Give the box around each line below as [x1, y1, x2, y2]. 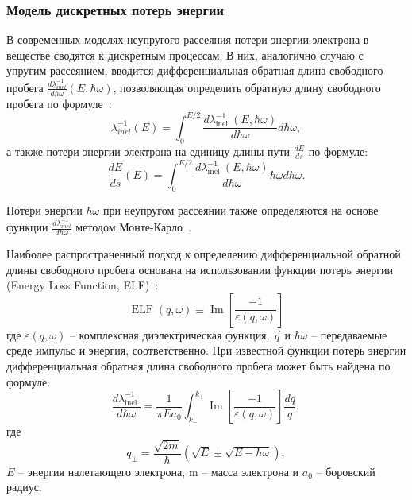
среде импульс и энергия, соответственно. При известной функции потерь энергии [6, 342, 406, 359]
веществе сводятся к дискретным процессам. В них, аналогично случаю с [6, 46, 364, 63]
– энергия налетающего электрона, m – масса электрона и [18, 463, 299, 479]
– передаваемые [311, 326, 387, 343]
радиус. [6, 479, 42, 495]
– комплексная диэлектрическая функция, [69, 326, 270, 343]
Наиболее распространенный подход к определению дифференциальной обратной [6, 246, 401, 262]
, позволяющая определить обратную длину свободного [113, 79, 381, 95]
